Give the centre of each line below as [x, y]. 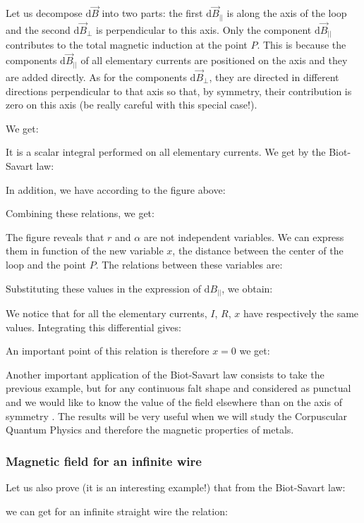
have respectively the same [301, 313]
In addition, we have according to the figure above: [116, 189]
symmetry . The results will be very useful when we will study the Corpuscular [177, 416]
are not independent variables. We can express [244, 236]
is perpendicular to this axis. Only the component [204, 29]
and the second [38, 29]
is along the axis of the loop [287, 13]
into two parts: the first [152, 13]
